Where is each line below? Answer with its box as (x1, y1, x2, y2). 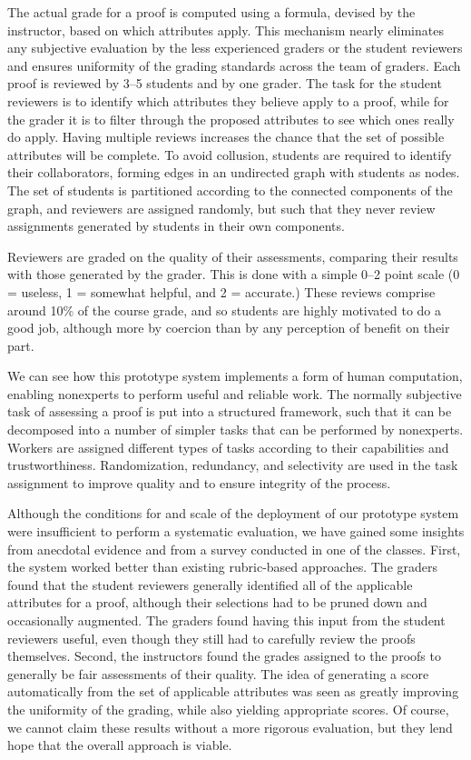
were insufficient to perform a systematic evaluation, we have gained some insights (7, 522, 465, 541)
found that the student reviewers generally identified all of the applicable (7, 575, 413, 594)
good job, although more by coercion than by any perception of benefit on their (7, 318, 450, 337)
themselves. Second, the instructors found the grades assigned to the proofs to (7, 646, 441, 665)
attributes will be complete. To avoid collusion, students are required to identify (7, 145, 452, 164)
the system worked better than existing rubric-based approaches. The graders (7, 557, 437, 576)
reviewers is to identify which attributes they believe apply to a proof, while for (7, 91, 449, 110)
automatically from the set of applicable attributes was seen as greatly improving (7, 682, 459, 701)
